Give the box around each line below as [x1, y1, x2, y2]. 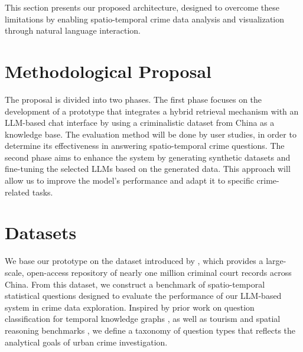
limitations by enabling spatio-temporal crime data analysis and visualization [5, 12, 285, 25]
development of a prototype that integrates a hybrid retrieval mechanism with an [5, 105, 299, 117]
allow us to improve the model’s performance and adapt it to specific [5, 174, 254, 187]
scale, [5, 266, 24, 278]
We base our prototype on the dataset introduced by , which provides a [5, 255, 263, 267]
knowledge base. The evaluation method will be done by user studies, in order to [5, 128, 297, 140]
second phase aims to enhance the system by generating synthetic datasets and [5, 151, 291, 163]
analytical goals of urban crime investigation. [5, 335, 168, 348]
